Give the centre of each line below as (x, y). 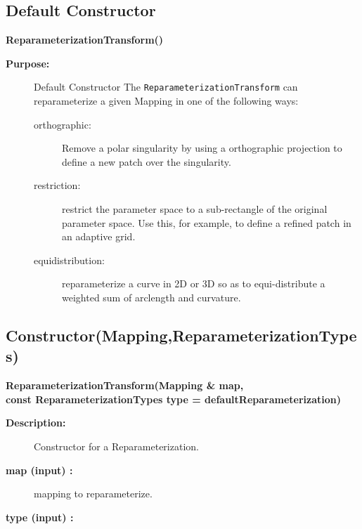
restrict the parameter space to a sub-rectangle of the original (195, 209)
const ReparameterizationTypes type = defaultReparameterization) (174, 399)
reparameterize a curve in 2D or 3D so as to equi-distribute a (194, 283)
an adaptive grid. (99, 236)
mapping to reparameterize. (93, 494)
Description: (36, 423)
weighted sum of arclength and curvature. (151, 297)
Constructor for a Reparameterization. (116, 446)
